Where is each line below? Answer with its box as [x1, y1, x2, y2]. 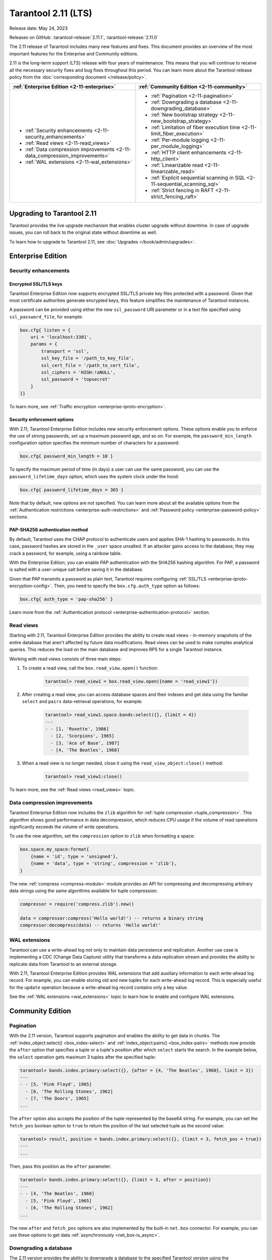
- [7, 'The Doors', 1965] [25, 1096, 89, 1101]
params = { [30, 341, 57, 347]
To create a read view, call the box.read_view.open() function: [22, 665, 158, 671]
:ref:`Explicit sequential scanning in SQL [151, 174, 245, 181]
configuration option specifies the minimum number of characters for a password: [9, 440, 180, 446]
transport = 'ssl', [41, 348, 89, 354]
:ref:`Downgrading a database [151, 99, 222, 106]
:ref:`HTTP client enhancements [151, 149, 227, 156]
